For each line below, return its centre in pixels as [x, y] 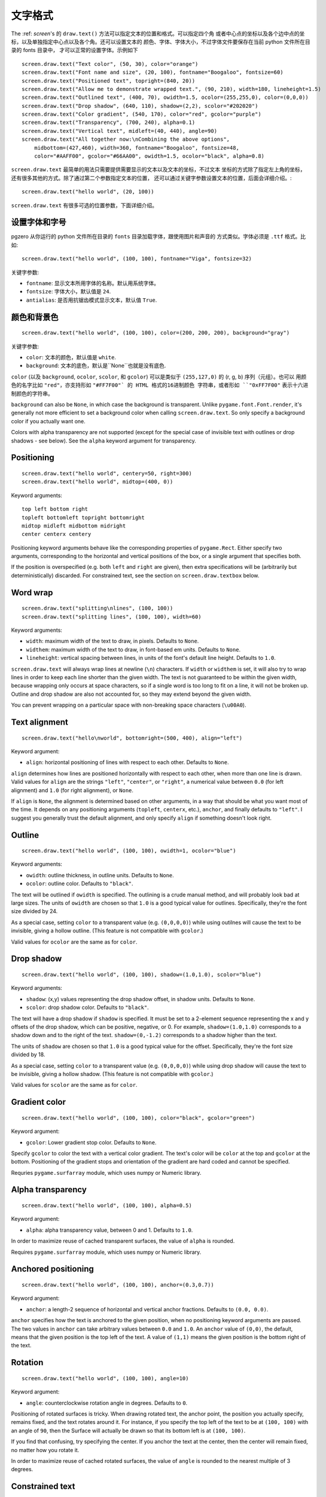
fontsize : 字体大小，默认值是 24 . [68, 292]
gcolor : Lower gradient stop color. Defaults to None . [91, 1142]
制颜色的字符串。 [32, 393]
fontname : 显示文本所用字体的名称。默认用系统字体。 [93, 283]
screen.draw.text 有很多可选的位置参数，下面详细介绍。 [84, 205]
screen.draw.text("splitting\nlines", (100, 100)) [98, 608]
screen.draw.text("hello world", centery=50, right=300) [107, 473]
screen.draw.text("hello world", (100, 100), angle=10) [105, 1378]
